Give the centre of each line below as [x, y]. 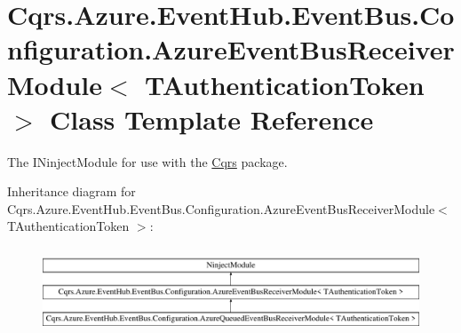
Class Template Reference [212, 119]
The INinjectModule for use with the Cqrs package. [147, 161]
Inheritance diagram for [72, 191]
